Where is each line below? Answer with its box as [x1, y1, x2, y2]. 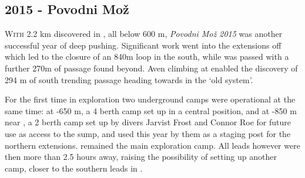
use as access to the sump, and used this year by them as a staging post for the [5, 127, 291, 139]
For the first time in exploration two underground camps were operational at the [5, 93, 296, 105]
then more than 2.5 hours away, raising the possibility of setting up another [5, 150, 277, 163]
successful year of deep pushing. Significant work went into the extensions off [5, 39, 281, 51]
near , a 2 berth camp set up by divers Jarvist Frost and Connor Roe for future [5, 116, 291, 128]
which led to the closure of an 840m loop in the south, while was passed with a [5, 50, 289, 63]
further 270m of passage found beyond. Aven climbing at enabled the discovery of [5, 61, 298, 74]
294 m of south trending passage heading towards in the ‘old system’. [5, 73, 253, 85]
